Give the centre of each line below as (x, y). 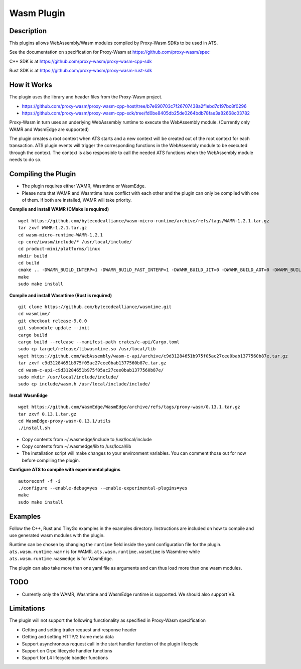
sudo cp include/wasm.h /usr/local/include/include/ (84, 384)
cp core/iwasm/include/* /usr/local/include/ (75, 242)
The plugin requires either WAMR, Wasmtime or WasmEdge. (84, 186)
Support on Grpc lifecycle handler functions (67, 651)
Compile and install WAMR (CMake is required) (59, 209)
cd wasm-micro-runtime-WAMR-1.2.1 (60, 235)
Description (28, 31)
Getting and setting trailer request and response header (79, 629)
